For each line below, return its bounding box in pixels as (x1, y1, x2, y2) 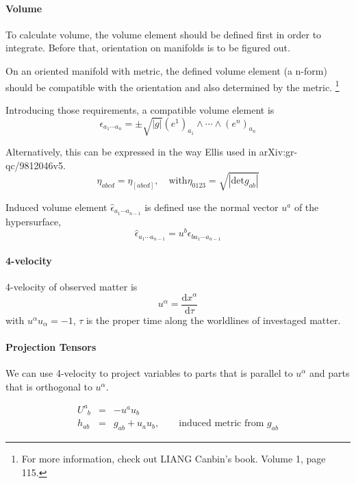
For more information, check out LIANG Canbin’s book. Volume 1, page (21, 451, 326, 466)
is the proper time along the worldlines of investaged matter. (86, 312, 341, 327)
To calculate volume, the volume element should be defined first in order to (5, 27, 322, 41)
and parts (309, 366, 350, 380)
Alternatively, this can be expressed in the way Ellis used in (5, 144, 257, 158)
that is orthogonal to (5, 379, 92, 393)
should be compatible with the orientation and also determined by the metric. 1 (5, 77, 340, 94)
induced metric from (179, 419, 264, 429)
